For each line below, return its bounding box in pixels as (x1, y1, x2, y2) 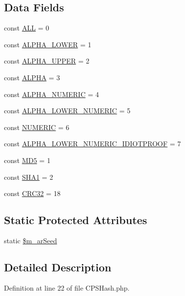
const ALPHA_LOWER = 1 (4, 39, 92, 49)
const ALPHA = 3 (4, 72, 60, 82)
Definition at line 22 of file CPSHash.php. (4, 282, 130, 293)
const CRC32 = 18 (4, 188, 61, 198)
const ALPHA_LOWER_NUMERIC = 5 (4, 105, 130, 116)
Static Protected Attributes (4, 212, 147, 228)
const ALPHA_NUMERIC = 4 (4, 89, 99, 99)
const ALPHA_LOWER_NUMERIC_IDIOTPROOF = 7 (4, 138, 181, 149)
